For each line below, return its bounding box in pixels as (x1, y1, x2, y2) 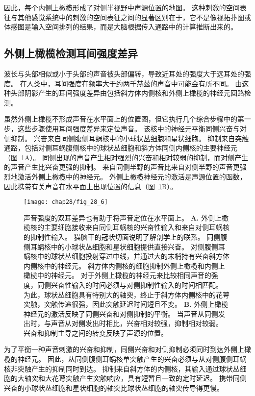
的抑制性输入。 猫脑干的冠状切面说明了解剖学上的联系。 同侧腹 (24, 231, 228, 242)
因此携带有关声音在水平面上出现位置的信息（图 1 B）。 (4, 181, 177, 191)
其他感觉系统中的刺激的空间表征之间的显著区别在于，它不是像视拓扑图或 (17, 12, 251, 22)
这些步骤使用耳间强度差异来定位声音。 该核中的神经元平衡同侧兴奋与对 (17, 123, 247, 133)
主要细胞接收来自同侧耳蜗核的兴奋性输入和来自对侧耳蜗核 (44, 222, 229, 232)
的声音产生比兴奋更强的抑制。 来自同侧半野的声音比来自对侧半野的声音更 (4, 162, 240, 172)
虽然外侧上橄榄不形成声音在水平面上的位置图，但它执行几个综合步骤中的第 (4, 114, 244, 124)
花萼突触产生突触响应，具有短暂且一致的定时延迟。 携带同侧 (51, 373, 247, 383)
